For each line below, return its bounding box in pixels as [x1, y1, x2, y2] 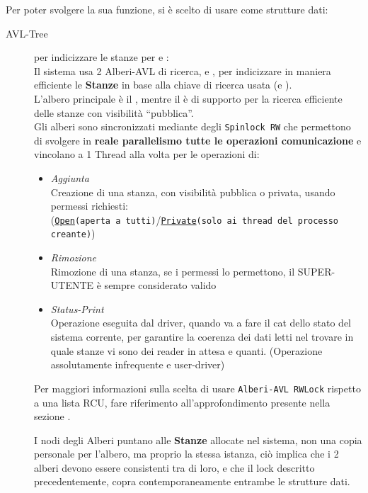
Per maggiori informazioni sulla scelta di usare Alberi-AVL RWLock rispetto [34, 380, 361, 395]
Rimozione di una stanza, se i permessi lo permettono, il [50, 263, 295, 278]
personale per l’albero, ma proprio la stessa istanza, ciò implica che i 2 [34, 446, 339, 461]
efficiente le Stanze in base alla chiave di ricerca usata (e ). [34, 77, 292, 92]
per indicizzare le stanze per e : [34, 50, 169, 64]
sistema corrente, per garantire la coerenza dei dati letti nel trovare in [50, 329, 354, 344]
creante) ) [50, 226, 96, 241]
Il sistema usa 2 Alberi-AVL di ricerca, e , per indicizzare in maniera [34, 63, 331, 78]
